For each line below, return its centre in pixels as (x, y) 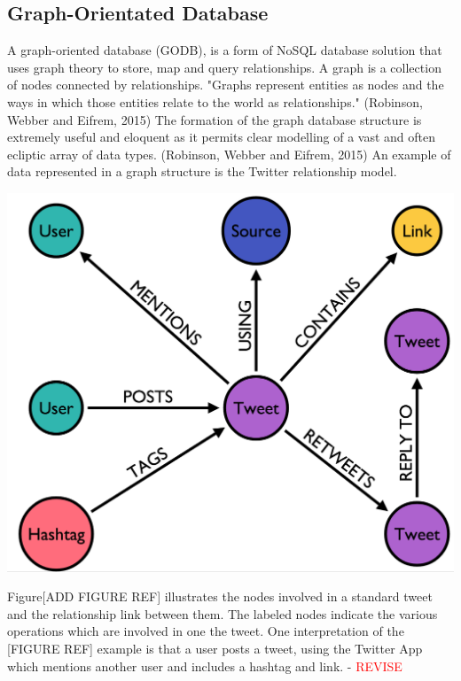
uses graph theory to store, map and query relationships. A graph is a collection (224, 67)
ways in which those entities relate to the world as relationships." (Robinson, (215, 101)
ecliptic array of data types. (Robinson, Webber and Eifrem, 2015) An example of (229, 154)
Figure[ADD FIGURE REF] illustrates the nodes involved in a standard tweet (220, 596)
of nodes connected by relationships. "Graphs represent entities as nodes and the (226, 85)
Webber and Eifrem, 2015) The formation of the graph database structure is (215, 119)
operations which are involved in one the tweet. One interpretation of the (206, 631)
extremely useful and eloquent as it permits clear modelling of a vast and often (222, 137)
